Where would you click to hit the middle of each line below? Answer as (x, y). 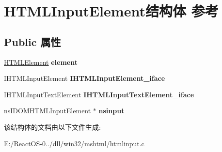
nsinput (111, 111)
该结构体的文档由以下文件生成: (52, 127)
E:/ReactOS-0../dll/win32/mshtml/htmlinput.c (74, 143)
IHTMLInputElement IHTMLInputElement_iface (85, 78)
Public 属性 (32, 41)
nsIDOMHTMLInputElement (48, 111)
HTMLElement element (41, 62)
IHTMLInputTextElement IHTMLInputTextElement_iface (99, 94)
